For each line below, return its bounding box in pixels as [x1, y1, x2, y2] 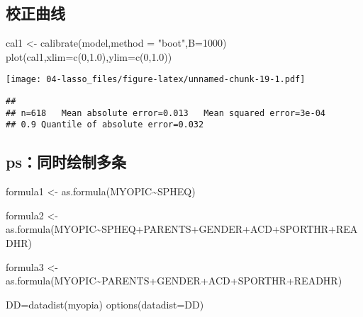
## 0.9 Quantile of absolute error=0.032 [6, 120, 204, 130]
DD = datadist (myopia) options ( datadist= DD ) [6, 296, 204, 311]
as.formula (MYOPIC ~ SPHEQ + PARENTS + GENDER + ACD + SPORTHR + [6, 221, 336, 236]
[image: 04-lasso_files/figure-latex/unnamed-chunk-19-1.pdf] [6, 74, 306, 85]
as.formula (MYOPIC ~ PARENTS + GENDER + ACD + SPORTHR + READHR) [6, 273, 342, 288]
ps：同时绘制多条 [6, 151, 126, 173]
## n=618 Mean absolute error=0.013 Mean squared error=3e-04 [6, 108, 326, 118]
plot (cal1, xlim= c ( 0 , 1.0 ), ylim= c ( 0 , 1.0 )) [6, 49, 172, 64]
